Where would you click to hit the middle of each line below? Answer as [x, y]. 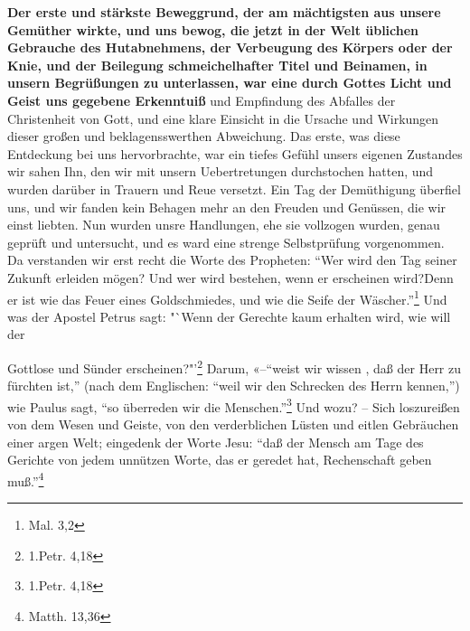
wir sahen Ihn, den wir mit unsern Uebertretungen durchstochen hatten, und [221, 171]
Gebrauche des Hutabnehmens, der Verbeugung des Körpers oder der [230, 47]
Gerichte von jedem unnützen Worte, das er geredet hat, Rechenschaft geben [220, 460]
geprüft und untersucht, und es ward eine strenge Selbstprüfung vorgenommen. [226, 242]
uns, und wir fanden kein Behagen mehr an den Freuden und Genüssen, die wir [227, 207]
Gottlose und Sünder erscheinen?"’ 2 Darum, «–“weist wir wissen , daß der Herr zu [235, 366]
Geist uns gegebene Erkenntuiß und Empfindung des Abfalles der [202, 100]
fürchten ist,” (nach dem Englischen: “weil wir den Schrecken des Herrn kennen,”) [234, 386]
